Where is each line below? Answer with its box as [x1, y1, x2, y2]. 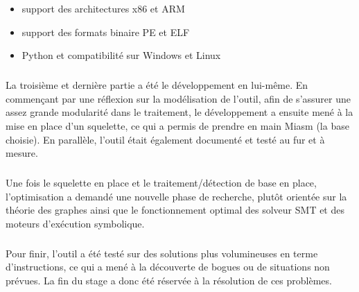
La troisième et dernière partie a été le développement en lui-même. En [6, 78, 308, 92]
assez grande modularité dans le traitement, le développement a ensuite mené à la [6, 105, 353, 119]
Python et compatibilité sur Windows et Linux [21, 48, 221, 62]
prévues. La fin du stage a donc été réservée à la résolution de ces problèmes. [6, 273, 332, 288]
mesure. [6, 146, 38, 160]
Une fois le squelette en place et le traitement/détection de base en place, [6, 175, 317, 190]
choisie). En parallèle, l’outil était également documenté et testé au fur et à [6, 132, 325, 146]
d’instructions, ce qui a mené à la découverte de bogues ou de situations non [6, 259, 330, 274]
